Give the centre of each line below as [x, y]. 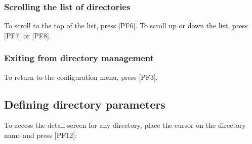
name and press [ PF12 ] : [41, 135]
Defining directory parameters [85, 104]
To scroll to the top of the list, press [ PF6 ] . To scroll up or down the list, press [126, 26]
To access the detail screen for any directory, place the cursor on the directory [125, 125]
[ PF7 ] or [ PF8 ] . [28, 35]
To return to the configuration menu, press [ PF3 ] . [81, 77]
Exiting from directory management [79, 58]
